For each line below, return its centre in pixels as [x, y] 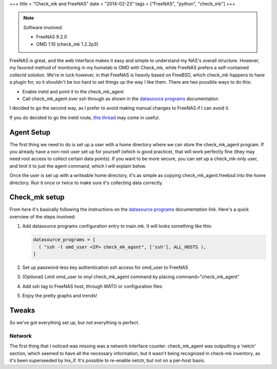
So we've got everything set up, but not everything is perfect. [74, 323]
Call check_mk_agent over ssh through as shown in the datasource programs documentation [120, 99]
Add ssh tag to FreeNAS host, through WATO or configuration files [92, 286]
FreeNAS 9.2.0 [52, 37]
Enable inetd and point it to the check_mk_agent [73, 91]
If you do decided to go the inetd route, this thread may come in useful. [85, 118]
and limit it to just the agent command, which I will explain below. [78, 166]
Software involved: [43, 27]
